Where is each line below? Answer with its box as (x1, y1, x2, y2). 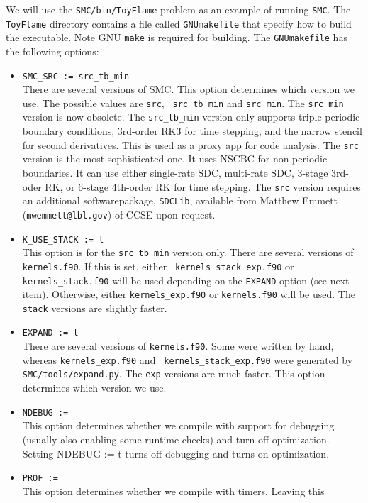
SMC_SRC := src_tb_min (22, 71, 130, 82)
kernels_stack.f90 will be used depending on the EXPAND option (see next (22, 272, 350, 287)
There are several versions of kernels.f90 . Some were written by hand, (22, 338, 334, 353)
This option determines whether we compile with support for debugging (22, 418, 335, 433)
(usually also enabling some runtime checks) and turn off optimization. (22, 431, 330, 446)
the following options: (6, 43, 99, 58)
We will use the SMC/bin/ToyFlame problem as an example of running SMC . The (6, 2, 351, 16)
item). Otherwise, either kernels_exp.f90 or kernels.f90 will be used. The (22, 287, 355, 302)
